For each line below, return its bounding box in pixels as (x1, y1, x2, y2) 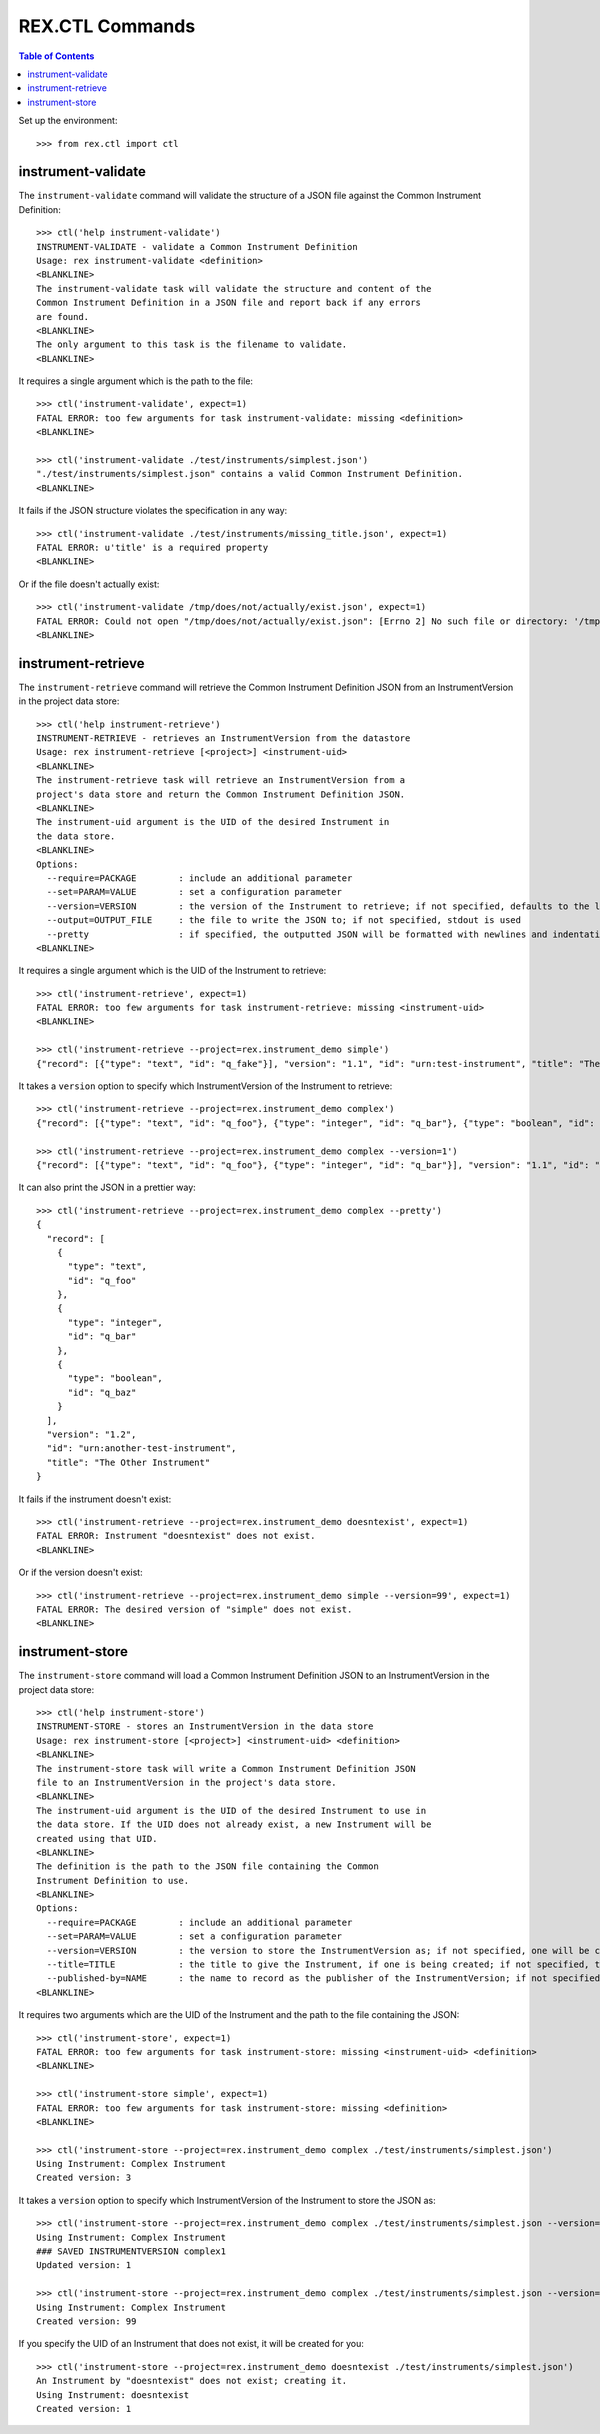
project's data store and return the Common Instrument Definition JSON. (36, 788, 406, 800)
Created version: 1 (36, 2403, 132, 2414)
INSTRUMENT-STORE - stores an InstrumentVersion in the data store (36, 1721, 374, 1732)
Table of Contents (18, 50, 95, 62)
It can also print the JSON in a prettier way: (18, 1181, 197, 1194)
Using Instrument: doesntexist (36, 2389, 190, 2400)
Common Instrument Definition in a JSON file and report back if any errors (36, 297, 422, 309)
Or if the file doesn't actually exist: (18, 578, 160, 590)
